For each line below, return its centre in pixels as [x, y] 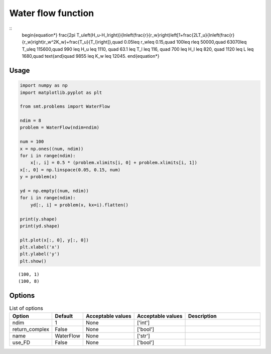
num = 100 [32, 142]
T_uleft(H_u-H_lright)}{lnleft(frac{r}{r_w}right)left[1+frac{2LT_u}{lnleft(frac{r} [155, 35]
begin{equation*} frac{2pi [49, 35]
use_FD [21, 342]
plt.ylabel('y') [40, 254]
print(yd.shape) [40, 226]
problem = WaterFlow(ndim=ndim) [60, 128]
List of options [26, 308]
